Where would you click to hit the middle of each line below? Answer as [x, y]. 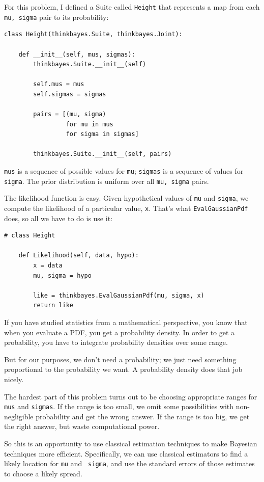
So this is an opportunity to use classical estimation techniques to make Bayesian [131, 443]
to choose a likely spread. [43, 473]
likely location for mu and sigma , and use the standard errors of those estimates [129, 463]
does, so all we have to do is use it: [58, 218]
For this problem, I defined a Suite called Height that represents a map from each [132, 7]
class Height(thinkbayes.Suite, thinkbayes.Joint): [93, 34]
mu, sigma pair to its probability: [56, 17]
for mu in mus [90, 124]
